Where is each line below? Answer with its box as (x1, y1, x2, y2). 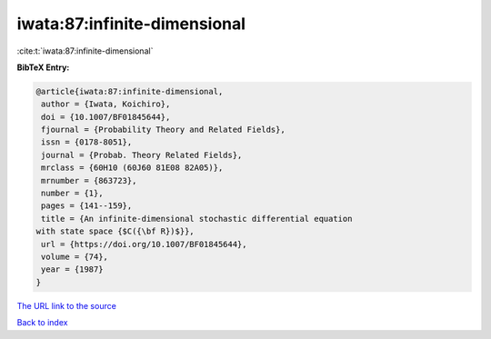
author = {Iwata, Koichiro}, (41, 99, 171, 109)
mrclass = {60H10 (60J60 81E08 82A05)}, (41, 163, 224, 173)
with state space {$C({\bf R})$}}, (35, 226, 195, 236)
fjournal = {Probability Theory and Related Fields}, (41, 125, 286, 135)
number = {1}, (41, 188, 104, 199)
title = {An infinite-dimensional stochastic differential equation (41, 214, 353, 224)
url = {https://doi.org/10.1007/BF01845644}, (41, 239, 247, 249)
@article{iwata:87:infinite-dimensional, (35, 86, 224, 96)
